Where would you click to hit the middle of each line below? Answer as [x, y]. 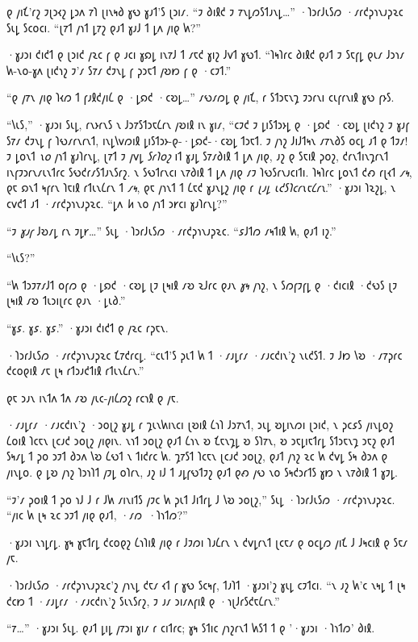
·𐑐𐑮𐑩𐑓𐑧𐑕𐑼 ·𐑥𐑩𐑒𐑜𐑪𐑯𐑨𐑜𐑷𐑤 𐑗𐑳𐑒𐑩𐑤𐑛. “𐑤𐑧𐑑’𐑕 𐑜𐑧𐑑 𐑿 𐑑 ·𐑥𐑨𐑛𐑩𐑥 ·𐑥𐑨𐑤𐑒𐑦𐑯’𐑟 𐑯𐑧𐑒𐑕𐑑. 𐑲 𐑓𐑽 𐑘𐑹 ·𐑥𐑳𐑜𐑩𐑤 [205, 354]
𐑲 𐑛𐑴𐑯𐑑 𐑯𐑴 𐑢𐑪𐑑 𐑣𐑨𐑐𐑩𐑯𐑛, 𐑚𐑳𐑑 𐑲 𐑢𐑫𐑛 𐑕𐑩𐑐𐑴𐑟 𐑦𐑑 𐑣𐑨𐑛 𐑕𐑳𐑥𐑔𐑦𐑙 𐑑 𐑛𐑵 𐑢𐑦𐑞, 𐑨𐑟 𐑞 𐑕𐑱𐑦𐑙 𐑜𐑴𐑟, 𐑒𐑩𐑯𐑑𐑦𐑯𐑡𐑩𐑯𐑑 [198, 156]
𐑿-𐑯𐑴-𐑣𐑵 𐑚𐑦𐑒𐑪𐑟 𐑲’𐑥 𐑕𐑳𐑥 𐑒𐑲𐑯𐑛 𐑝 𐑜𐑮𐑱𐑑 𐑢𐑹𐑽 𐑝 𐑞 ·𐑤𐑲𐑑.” [119, 70]
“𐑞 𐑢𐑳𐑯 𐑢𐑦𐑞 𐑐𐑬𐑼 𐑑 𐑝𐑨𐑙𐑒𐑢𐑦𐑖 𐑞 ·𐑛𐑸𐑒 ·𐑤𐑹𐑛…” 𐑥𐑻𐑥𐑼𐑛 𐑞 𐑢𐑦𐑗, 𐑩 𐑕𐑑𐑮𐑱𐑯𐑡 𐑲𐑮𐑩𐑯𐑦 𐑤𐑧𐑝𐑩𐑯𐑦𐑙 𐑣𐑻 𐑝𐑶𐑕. [201, 97]
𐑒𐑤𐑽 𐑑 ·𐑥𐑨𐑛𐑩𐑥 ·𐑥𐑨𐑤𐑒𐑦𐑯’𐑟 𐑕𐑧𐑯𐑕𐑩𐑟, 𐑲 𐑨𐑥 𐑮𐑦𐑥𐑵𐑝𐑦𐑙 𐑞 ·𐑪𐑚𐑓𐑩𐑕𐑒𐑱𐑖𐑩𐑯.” [143, 600]
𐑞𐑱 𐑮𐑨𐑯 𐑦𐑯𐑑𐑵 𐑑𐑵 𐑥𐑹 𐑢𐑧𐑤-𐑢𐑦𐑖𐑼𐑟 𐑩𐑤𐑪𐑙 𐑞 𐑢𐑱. [93, 397]
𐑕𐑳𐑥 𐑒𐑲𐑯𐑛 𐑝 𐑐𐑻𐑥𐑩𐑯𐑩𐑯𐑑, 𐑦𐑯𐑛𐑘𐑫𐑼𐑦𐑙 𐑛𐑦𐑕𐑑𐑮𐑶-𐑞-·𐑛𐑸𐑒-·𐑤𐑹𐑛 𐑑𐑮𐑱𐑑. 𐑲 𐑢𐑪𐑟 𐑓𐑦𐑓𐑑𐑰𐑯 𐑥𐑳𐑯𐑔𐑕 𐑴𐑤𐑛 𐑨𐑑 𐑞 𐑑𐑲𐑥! [207, 140]
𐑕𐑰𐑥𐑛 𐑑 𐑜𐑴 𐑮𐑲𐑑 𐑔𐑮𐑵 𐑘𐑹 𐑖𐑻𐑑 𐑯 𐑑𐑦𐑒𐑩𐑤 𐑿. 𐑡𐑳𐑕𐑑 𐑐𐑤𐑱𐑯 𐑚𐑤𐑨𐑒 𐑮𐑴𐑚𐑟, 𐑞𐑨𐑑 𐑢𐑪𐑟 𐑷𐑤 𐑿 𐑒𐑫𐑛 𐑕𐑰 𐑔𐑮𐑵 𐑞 [197, 456]
